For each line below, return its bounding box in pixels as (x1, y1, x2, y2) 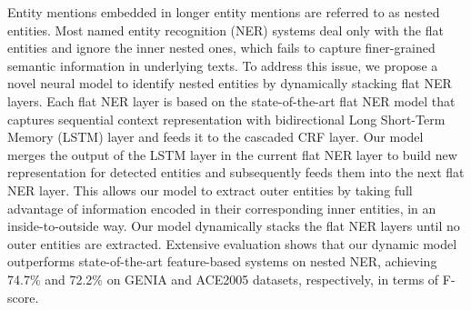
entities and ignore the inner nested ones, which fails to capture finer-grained (7, 38, 436, 57)
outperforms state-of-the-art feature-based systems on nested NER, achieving (7, 252, 437, 271)
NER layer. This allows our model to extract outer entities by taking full (7, 180, 413, 199)
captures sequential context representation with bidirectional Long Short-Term (7, 109, 446, 128)
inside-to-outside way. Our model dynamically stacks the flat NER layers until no (7, 216, 460, 235)
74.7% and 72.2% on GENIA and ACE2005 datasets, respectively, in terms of (7, 269, 439, 288)
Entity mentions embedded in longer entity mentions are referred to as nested (7, 3, 440, 21)
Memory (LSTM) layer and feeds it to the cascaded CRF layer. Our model (7, 127, 424, 146)
